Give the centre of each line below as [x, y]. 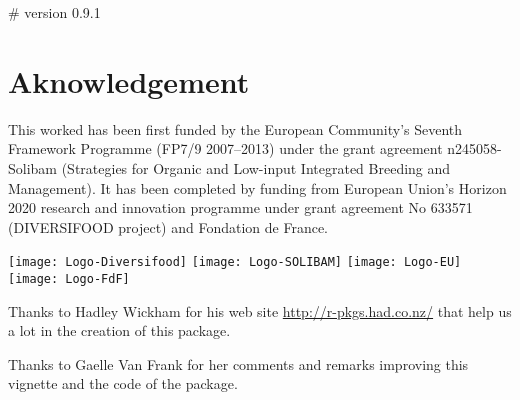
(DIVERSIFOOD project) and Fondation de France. [168, 226]
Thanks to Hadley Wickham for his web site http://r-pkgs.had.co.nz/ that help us [260, 310]
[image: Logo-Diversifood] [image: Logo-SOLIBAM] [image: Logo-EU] [235, 262]
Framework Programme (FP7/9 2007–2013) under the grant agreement [225, 148]
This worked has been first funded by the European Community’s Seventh [235, 128]
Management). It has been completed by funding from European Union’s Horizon [257, 187]
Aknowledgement [129, 80]
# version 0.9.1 [54, 12]
